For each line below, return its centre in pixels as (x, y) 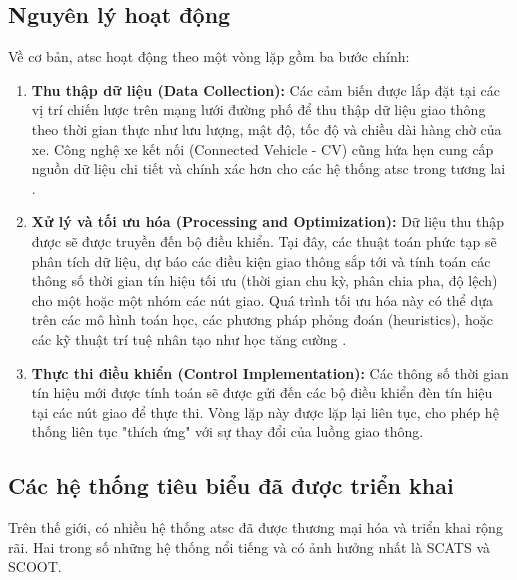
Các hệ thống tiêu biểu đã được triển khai (231, 485)
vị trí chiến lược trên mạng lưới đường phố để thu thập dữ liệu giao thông (258, 109)
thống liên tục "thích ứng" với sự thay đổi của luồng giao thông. (227, 431)
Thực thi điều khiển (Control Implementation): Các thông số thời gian (270, 372)
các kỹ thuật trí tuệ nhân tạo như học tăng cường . (189, 338)
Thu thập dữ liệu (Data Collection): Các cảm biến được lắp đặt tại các (265, 89)
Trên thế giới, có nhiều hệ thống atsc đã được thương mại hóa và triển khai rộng (255, 527)
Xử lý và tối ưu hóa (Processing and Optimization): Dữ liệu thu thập (268, 221)
